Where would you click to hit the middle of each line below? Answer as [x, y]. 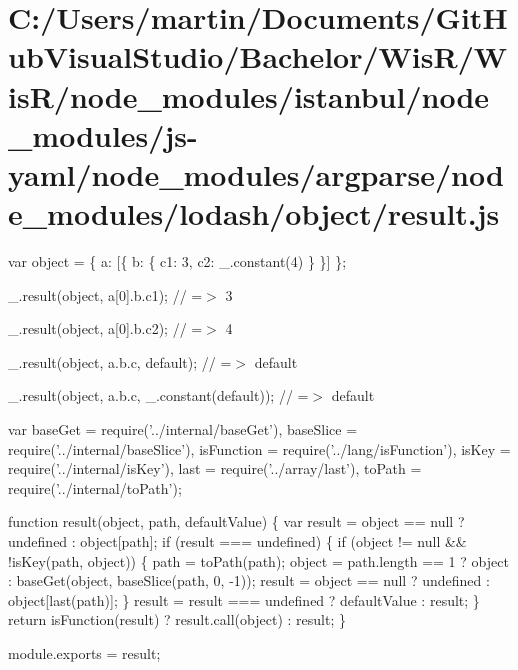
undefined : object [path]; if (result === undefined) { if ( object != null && [237, 541]
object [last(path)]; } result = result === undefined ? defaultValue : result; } [244, 599]
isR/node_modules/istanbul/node [249, 95]
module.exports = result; [84, 652]
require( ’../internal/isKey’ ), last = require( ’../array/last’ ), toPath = [215, 468]
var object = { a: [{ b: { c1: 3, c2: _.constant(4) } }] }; [177, 261]
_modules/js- [103, 134]
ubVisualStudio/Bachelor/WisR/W [258, 56]
